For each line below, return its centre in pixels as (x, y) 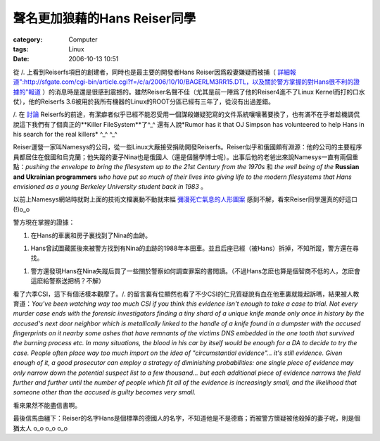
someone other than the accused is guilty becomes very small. (104, 392)
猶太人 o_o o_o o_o (40, 428)
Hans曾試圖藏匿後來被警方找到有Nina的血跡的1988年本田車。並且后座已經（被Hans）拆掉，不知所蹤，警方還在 (192, 248)
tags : (21, 49)
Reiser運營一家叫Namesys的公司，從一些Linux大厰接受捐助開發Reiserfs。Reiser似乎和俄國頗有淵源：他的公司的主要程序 (188, 147)
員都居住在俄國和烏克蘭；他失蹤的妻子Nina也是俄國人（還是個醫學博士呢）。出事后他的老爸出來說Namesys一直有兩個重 (186, 157)
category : (28, 39)
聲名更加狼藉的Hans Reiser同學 (104, 18)
